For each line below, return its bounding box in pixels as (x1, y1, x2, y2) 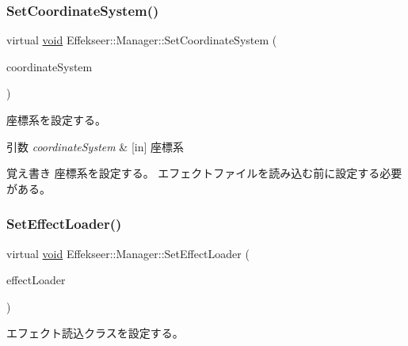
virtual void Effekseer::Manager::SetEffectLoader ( (6, 245, 250, 261)
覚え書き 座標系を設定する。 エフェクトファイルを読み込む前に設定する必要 (6, 165, 402, 181)
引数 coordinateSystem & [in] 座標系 (6, 138, 185, 154)
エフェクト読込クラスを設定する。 (6, 325, 184, 341)
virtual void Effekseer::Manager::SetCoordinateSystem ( (6, 32, 277, 48)
